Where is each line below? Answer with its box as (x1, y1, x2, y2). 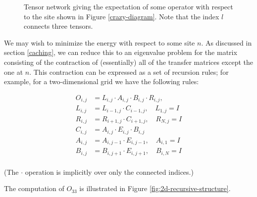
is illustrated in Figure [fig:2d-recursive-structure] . (79, 183, 231, 194)
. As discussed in (201, 37, 252, 48)
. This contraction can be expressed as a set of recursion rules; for (29, 66, 229, 77)
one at (4, 66, 23, 77)
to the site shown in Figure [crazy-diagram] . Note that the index (24, 11, 219, 21)
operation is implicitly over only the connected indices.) (25, 166, 194, 177)
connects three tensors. (24, 21, 93, 31)
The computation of (4, 183, 64, 194)
